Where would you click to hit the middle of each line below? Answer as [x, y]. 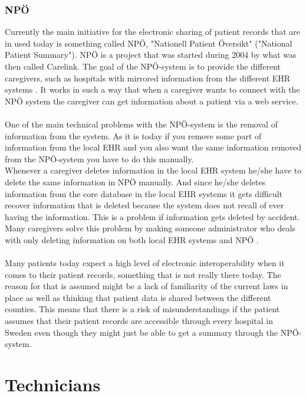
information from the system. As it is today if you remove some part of [133, 135]
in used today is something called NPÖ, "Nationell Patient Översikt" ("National [149, 43]
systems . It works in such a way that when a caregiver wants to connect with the [152, 89]
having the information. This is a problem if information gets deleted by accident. [152, 216]
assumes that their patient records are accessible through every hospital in [139, 321]
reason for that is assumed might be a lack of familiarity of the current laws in [147, 286]
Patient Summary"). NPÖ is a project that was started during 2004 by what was [151, 55]
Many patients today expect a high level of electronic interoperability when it [145, 263]
